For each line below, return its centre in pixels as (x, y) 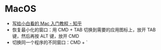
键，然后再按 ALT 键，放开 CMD (45, 36)
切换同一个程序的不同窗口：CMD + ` (50, 42)
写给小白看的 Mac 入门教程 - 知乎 (47, 23)
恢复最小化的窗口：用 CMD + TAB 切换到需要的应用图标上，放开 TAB (84, 30)
